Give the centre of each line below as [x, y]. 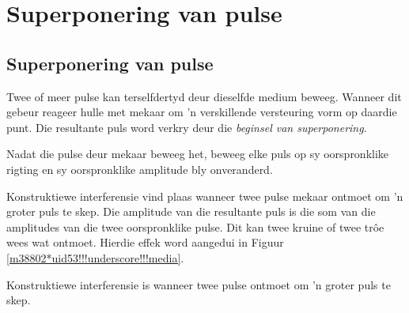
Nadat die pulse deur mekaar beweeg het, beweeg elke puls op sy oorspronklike [198, 154]
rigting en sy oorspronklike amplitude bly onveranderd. [140, 169]
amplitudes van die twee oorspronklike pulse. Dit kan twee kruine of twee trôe [195, 226]
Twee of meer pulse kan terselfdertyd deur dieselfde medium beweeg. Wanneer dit [204, 96]
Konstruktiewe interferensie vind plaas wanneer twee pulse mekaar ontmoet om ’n [205, 196]
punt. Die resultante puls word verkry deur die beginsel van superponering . [187, 127]
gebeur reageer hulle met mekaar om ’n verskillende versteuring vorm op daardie [202, 112]
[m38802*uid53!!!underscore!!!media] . [95, 257]
